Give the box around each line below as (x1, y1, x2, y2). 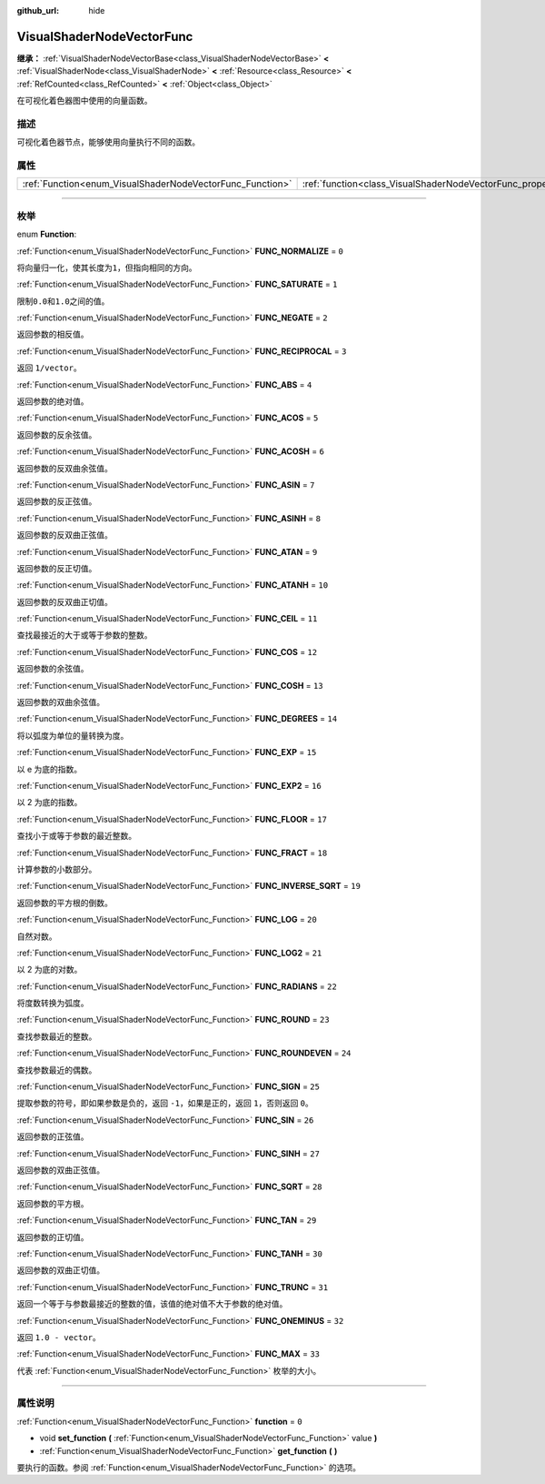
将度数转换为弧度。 (16, 997, 89, 1009)
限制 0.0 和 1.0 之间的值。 (16, 296, 110, 307)
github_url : (16, 5, 59, 15)
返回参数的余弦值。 (16, 663, 89, 674)
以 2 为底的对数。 (16, 964, 83, 975)
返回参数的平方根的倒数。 (16, 897, 113, 908)
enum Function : (16, 228, 77, 240)
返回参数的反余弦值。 (16, 429, 97, 440)
